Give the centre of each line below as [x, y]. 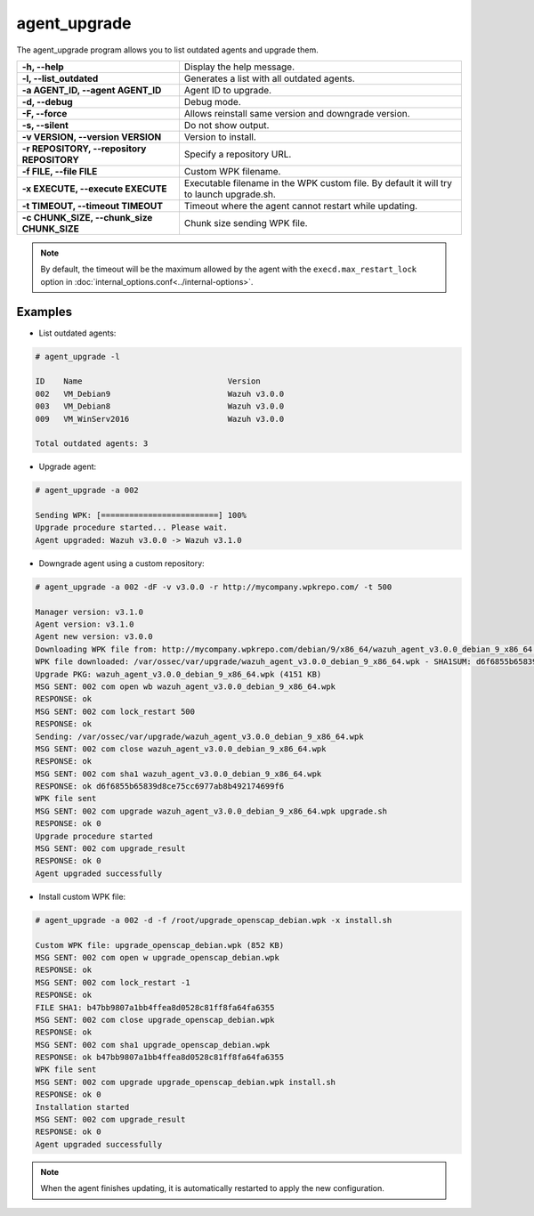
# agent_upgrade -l [77, 357]
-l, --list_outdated [60, 78]
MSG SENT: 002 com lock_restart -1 [113, 982]
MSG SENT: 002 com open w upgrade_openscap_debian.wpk [157, 957]
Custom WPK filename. [232, 171]
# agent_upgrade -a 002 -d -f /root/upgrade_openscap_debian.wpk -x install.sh [214, 920]
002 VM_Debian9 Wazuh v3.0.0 [160, 393]
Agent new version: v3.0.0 [94, 637]
